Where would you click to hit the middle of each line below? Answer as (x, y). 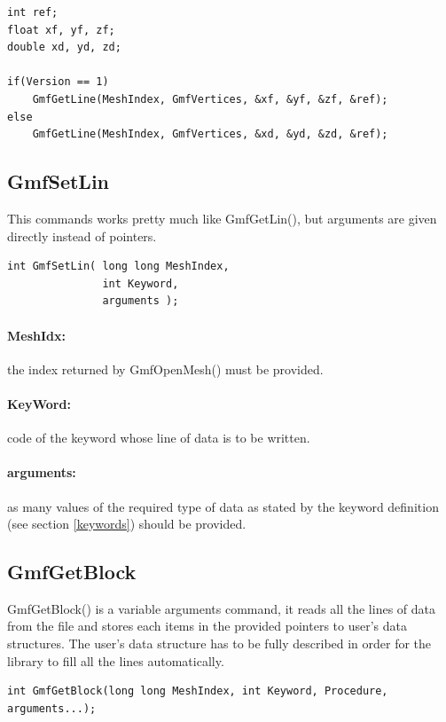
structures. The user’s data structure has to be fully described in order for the (219, 644)
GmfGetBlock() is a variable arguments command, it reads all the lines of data (222, 608)
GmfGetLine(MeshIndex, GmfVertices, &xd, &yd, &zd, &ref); (210, 134)
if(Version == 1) (58, 82)
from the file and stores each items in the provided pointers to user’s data (207, 626)
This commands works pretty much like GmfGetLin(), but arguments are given (222, 218)
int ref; (33, 12)
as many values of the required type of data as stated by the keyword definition (223, 506)
